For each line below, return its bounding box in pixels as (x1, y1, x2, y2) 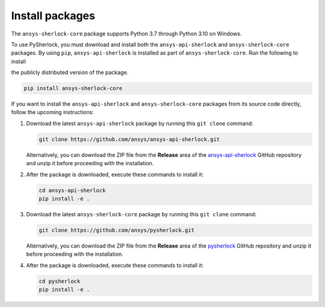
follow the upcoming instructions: (11, 109, 94, 116)
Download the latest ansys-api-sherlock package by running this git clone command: (26, 120, 253, 127)
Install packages (11, 9, 96, 22)
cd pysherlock (39, 278, 81, 285)
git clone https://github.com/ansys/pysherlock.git (39, 226, 195, 234)
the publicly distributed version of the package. (11, 69, 129, 76)
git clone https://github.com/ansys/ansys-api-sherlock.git (39, 136, 220, 142)
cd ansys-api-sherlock (39, 187, 106, 193)
